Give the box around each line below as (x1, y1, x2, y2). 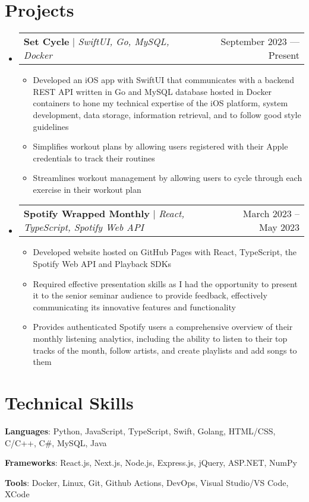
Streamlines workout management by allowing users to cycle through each (33, 171, 302, 184)
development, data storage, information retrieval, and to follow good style (33, 108, 301, 120)
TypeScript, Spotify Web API (23, 220, 144, 234)
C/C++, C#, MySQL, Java (5, 436, 107, 449)
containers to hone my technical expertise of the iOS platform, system (33, 97, 288, 109)
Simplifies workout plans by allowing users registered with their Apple (33, 140, 288, 152)
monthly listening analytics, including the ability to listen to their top (33, 332, 288, 345)
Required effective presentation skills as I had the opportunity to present (33, 277, 298, 290)
